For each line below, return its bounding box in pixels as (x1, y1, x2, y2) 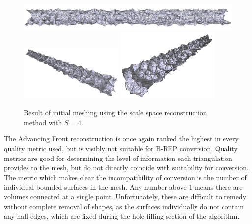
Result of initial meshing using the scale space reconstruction (24, 107, 207, 118)
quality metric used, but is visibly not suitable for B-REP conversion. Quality (4, 143, 238, 154)
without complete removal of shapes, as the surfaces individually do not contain (4, 201, 244, 211)
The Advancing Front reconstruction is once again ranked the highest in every (4, 133, 239, 144)
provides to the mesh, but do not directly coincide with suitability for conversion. (4, 162, 249, 173)
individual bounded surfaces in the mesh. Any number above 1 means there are (4, 182, 243, 192)
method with (24, 117, 62, 127)
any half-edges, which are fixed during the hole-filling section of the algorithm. (4, 211, 240, 221)
